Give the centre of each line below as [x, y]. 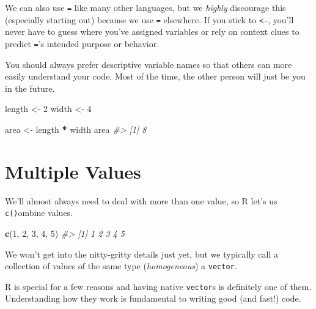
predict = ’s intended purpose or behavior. [82, 43]
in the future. [30, 88]
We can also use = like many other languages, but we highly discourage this [145, 7]
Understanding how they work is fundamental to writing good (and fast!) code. [153, 298]
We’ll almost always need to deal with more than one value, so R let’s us [141, 200]
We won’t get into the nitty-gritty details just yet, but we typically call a [142, 254]
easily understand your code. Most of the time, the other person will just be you [155, 76]
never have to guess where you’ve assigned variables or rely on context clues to [152, 32]
